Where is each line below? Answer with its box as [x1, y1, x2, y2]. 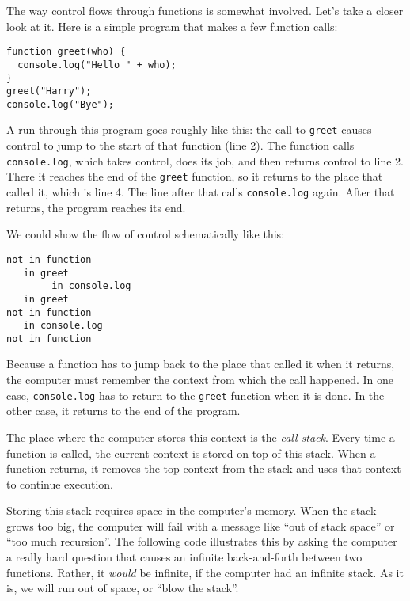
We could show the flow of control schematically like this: [6, 226, 285, 242]
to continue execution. [6, 475, 113, 492]
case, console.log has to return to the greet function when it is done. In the [6, 386, 385, 403]
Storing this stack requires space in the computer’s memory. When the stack [6, 502, 377, 519]
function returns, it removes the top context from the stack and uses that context [6, 460, 401, 477]
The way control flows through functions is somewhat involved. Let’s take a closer [6, 2, 404, 18]
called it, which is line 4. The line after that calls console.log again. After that [6, 184, 395, 200]
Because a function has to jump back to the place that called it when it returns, [6, 356, 395, 372]
